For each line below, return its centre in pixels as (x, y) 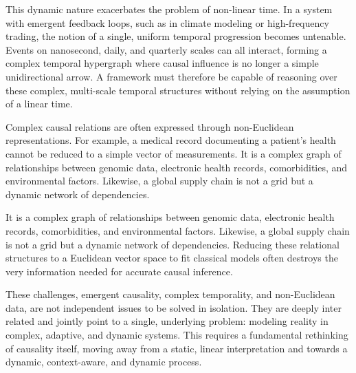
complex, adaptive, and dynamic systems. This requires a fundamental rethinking (177, 335)
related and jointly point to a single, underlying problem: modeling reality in (167, 321)
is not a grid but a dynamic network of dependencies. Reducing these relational (173, 244)
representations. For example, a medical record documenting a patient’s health (171, 140)
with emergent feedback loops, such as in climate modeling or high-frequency (167, 22)
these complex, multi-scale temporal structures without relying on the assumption (178, 90)
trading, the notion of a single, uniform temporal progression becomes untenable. (176, 36)
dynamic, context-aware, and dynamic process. (104, 362)
